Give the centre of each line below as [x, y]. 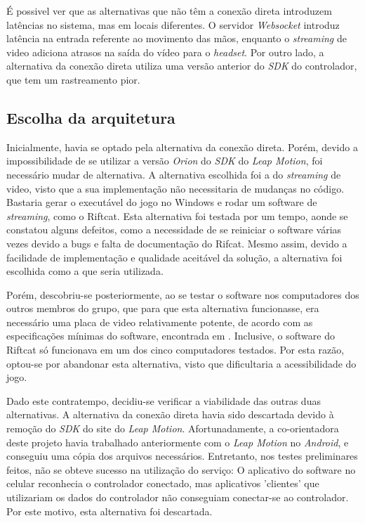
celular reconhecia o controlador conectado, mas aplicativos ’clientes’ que [163, 483]
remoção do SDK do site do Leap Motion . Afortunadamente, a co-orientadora [173, 428]
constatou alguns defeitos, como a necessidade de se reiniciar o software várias [174, 230]
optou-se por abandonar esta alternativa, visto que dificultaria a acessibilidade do [181, 363]
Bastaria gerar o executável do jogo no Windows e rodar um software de [162, 202]
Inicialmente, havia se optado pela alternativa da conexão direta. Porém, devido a [182, 147]
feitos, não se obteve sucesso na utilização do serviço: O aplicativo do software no [181, 469]
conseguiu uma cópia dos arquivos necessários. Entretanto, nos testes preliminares [182, 456]
